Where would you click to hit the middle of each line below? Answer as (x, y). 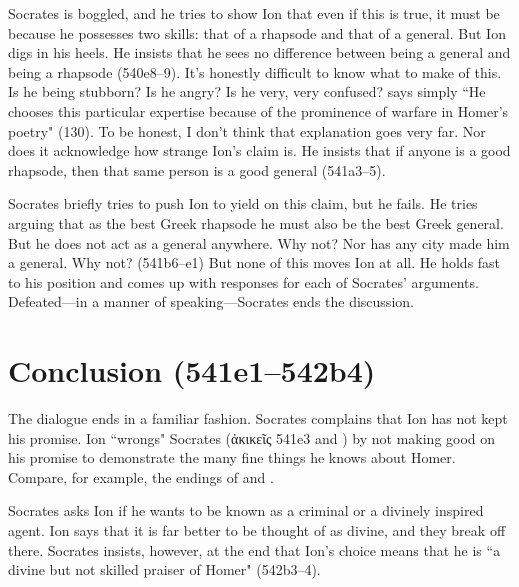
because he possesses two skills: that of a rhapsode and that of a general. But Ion (257, 32)
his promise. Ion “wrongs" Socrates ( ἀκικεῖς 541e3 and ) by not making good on (252, 437)
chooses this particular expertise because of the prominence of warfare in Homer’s (258, 110)
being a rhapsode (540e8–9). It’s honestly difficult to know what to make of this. (255, 71)
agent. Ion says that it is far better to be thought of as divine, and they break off (257, 530)
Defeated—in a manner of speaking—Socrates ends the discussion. (211, 301)
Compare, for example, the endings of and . (141, 476)
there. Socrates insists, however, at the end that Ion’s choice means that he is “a (254, 549)
